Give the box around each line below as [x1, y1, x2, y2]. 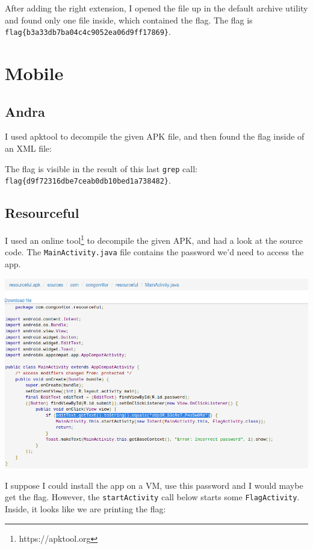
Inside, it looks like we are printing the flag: [5, 503, 166, 515]
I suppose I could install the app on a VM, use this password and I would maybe [5, 479, 303, 491]
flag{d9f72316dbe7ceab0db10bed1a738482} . [5, 174, 171, 187]
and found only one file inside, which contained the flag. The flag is [5, 13, 253, 26]
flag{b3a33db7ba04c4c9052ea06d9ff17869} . [5, 25, 171, 38]
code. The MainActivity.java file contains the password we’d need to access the [5, 246, 304, 258]
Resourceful [5, 203, 79, 222]
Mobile [5, 61, 64, 85]
